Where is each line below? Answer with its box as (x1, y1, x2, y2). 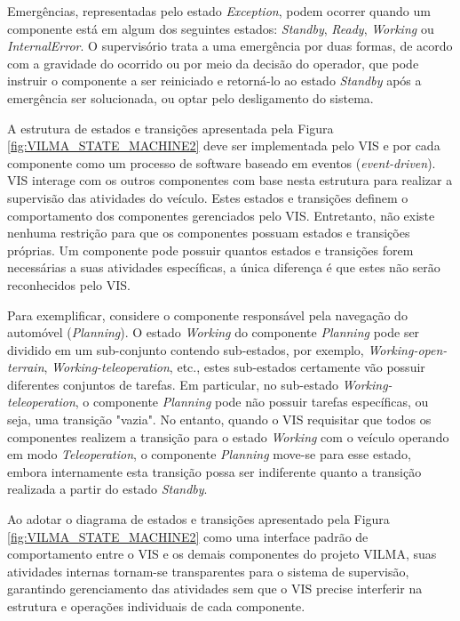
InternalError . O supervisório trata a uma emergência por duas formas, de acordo (7, 36, 453, 55)
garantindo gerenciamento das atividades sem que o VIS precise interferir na (7, 579, 423, 598)
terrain (7, 358, 44, 376)
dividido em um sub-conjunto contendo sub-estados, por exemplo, (7, 340, 364, 359)
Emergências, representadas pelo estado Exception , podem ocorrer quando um (7, 2, 431, 20)
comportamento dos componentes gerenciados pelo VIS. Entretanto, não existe (7, 206, 435, 224)
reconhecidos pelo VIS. (7, 275, 131, 294)
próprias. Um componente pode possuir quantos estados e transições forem (7, 240, 414, 259)
